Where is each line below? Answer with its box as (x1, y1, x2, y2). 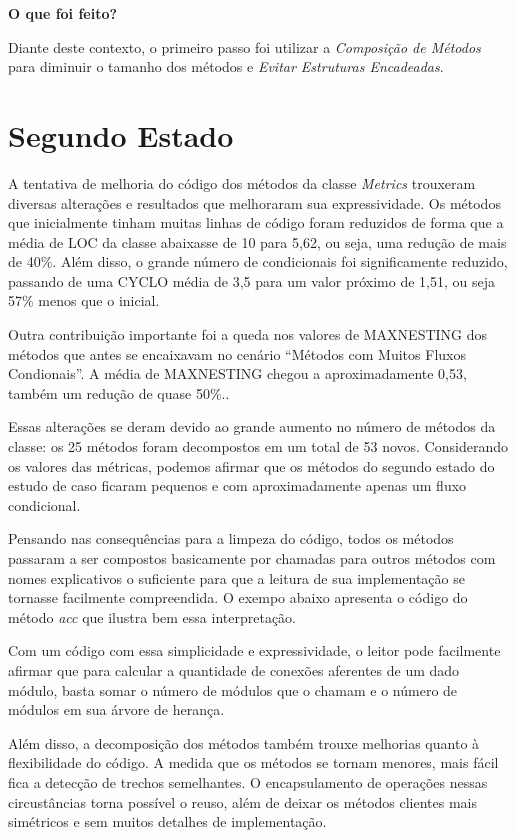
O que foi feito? (8, 3, 118, 23)
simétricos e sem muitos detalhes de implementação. (8, 811, 327, 832)
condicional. (8, 494, 81, 515)
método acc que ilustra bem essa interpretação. (8, 606, 296, 627)
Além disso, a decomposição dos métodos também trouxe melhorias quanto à (8, 732, 480, 753)
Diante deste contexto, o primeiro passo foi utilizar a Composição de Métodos (8, 36, 481, 57)
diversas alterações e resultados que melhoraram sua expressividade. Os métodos (8, 192, 501, 213)
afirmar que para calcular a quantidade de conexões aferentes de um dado (8, 659, 460, 680)
